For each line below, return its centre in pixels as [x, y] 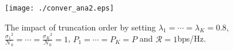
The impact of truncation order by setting [80, 27]
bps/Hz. [192, 38]
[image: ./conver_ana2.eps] [60, 8]
